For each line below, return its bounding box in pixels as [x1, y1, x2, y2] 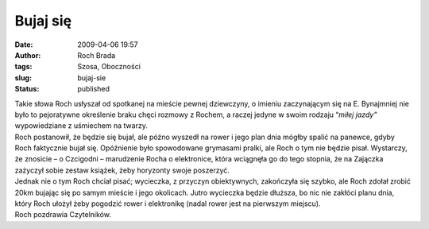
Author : [14, 50, 41, 60]
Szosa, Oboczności [77, 62, 141, 72]
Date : [14, 40, 33, 49]
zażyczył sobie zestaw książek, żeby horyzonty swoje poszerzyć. [14, 165, 230, 175]
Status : [14, 84, 40, 94]
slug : [14, 72, 32, 83]
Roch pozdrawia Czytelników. [14, 210, 111, 219]
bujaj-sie [77, 72, 106, 83]
